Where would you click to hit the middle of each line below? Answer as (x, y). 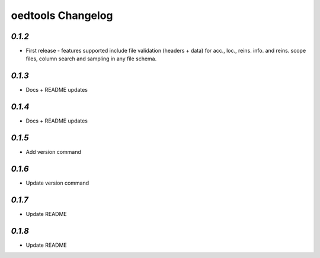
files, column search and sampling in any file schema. (91, 59)
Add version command (53, 152)
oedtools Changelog (62, 15)
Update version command (57, 183)
